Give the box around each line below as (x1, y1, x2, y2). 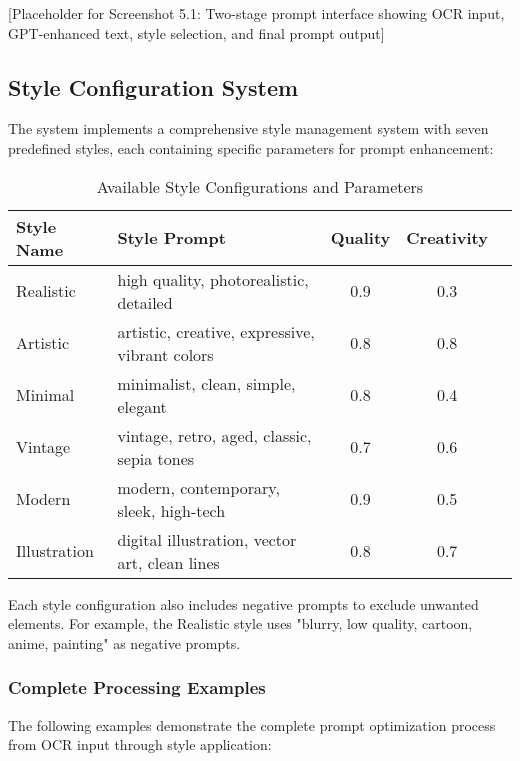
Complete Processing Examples (8, 675, 266, 700)
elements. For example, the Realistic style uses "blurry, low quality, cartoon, (8, 613, 473, 634)
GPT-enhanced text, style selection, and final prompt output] (8, 22, 385, 43)
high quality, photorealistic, (117, 267, 309, 291)
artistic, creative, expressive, (117, 319, 315, 343)
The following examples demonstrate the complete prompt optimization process (8, 714, 496, 735)
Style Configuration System (8, 71, 299, 102)
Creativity (406, 226, 488, 250)
